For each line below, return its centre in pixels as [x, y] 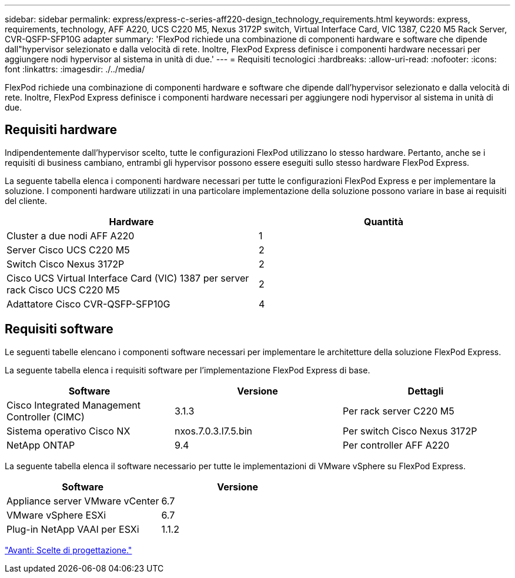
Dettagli [426, 391]
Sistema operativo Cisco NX [68, 431]
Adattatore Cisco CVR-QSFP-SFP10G [88, 304]
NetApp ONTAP [41, 445]
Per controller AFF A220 [396, 445]
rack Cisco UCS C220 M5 [63, 290]
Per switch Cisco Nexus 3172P [410, 431]
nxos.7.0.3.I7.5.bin [213, 431]
